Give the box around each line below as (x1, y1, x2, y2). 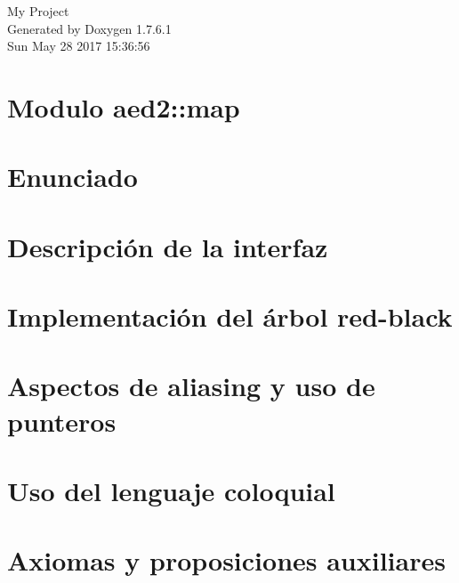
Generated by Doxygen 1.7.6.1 (7, 19, 172, 37)
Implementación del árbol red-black (7, 298, 453, 335)
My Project (7, 2, 69, 20)
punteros (7, 402, 117, 439)
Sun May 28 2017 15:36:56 (7, 36, 150, 55)
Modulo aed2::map (7, 88, 240, 125)
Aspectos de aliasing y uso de (7, 368, 375, 404)
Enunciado (7, 158, 138, 195)
